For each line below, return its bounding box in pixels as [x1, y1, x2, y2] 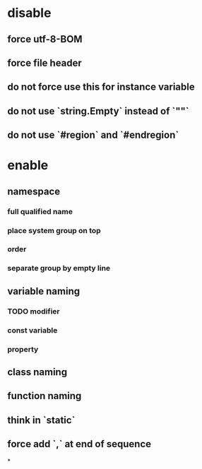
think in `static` [7, 414, 76, 426]
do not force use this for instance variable [7, 81, 196, 93]
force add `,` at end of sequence [7, 438, 152, 450]
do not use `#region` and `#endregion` [7, 129, 179, 141]
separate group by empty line [7, 263, 111, 273]
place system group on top [7, 225, 101, 235]
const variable [7, 325, 58, 335]
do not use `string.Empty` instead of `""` [7, 105, 189, 117]
